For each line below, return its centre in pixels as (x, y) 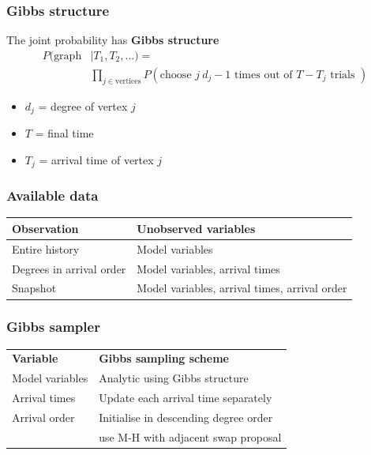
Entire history (46, 248)
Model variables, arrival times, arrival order (242, 288)
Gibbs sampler (53, 327)
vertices (128, 81)
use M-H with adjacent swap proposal (190, 436)
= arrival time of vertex (96, 159)
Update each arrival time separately (185, 398)
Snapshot (34, 288)
